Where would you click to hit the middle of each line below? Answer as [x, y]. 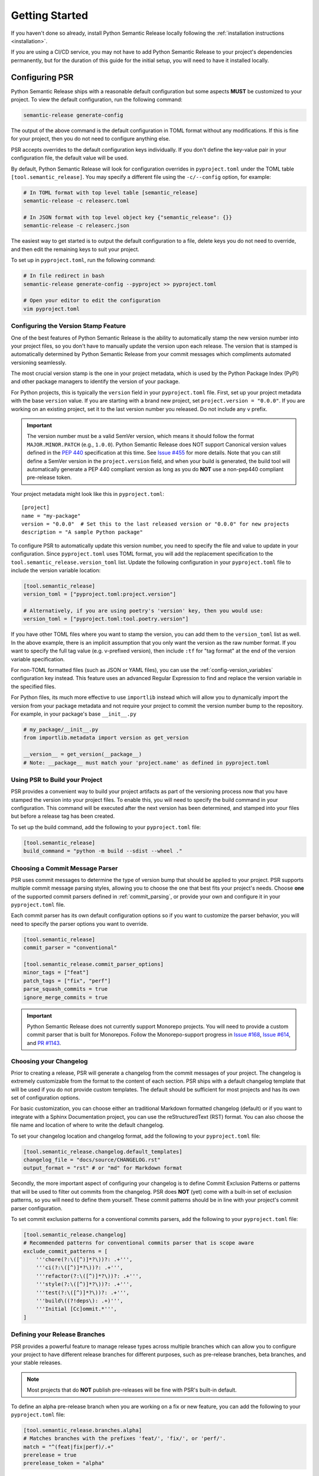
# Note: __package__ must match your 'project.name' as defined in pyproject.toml [147, 763]
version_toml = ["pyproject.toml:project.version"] [100, 594]
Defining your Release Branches [58, 1334]
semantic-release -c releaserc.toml [77, 201]
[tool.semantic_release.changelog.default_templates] [103, 1152]
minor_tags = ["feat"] [56, 972]
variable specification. [38, 659]
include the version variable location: [56, 570]
